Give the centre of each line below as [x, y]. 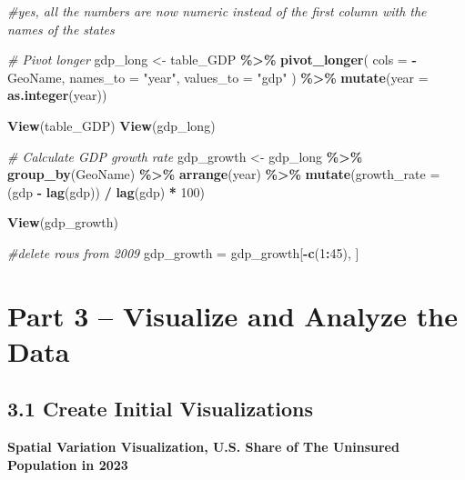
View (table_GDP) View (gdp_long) [111, 125]
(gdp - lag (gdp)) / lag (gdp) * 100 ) [106, 191]
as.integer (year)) [57, 95]
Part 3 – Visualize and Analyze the [233, 315]
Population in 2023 [68, 464]
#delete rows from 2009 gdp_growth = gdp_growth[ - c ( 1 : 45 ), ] [183, 252]
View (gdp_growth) [63, 222]
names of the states [61, 29]
